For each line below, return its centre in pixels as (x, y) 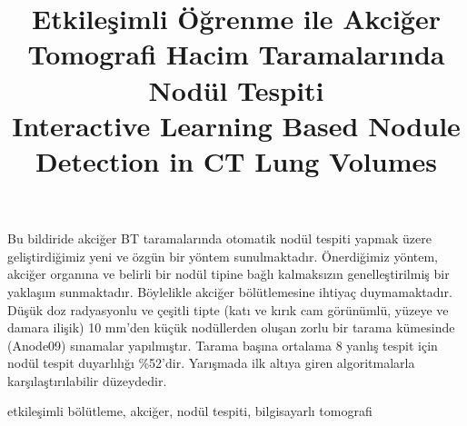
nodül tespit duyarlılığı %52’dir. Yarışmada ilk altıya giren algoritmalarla (211, 363)
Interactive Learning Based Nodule (236, 125)
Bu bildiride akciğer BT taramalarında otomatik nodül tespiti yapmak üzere (219, 238)
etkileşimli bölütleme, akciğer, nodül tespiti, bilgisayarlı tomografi (190, 411)
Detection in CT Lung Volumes (236, 160)
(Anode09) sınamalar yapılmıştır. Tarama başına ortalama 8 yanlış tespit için (223, 345)
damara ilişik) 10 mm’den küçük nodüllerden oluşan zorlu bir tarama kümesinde (231, 327)
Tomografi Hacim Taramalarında (236, 54)
